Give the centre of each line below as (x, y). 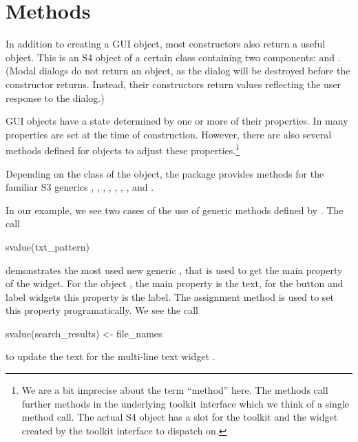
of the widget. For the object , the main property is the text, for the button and (175, 283)
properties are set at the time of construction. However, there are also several (169, 134)
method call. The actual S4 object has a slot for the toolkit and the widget (180, 417)
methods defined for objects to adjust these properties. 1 (123, 149)
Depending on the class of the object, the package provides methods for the (165, 173)
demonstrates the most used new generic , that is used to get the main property (174, 270)
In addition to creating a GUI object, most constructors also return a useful (166, 44)
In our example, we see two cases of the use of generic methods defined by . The (175, 210)
